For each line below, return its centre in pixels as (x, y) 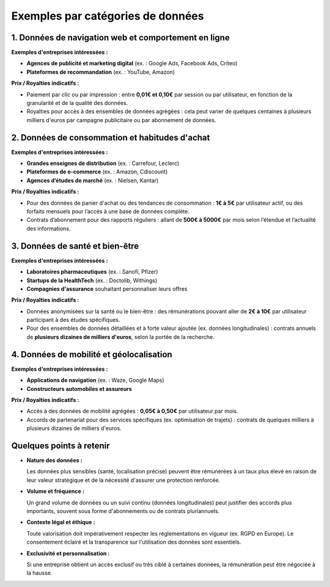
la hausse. (39, 573)
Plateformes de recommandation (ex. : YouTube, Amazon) (101, 72)
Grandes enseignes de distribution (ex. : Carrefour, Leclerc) (103, 163)
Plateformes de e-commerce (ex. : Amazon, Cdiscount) (97, 172)
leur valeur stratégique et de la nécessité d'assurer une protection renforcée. (123, 480)
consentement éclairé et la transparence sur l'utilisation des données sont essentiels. (134, 542)
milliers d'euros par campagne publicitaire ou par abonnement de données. (121, 120)
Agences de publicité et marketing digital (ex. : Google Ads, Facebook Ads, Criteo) (132, 64)
